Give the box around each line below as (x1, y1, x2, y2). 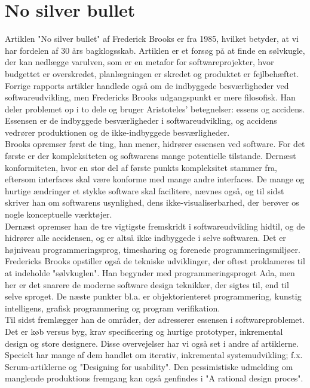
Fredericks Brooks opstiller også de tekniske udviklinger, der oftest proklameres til (5, 255, 305, 267)
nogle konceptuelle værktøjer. (5, 208, 112, 221)
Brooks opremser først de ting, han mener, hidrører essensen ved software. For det (5, 138, 305, 150)
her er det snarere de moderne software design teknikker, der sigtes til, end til (5, 278, 289, 291)
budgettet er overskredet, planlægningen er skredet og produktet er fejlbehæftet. (5, 67, 299, 80)
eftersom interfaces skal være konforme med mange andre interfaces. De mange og (5, 173, 305, 185)
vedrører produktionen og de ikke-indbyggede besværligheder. (5, 126, 230, 138)
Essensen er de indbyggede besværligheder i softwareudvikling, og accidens (5, 114, 277, 127)
